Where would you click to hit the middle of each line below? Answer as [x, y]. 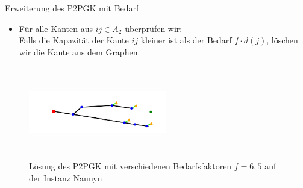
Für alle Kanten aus [56, 28]
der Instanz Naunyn [66, 177]
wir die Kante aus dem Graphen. [80, 52]
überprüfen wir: [154, 28]
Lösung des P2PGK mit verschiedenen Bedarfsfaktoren [130, 166]
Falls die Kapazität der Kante [74, 40]
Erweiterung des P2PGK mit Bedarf [72, 8]
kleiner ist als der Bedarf [186, 40]
